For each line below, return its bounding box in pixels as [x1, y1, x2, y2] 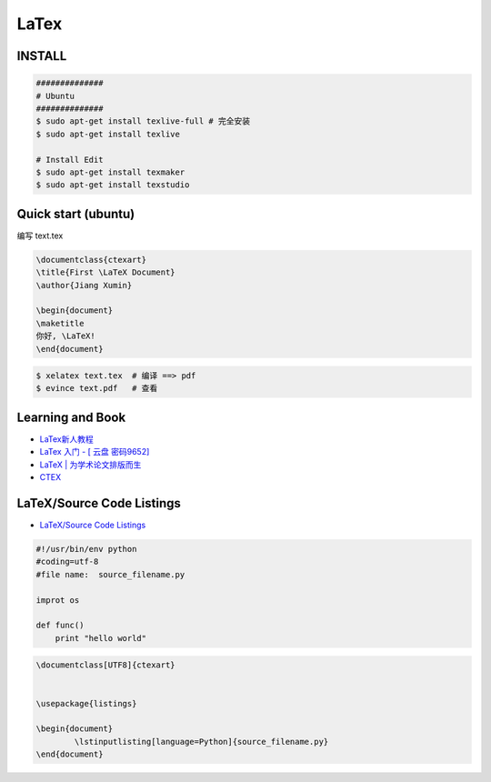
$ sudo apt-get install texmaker [35, 166, 185, 177]
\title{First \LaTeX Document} [35, 267, 176, 277]
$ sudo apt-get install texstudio [35, 180, 190, 190]
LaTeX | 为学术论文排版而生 [39, 459, 142, 470]
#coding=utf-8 [35, 556, 99, 567]
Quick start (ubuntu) [16, 206, 135, 222]
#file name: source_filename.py [35, 569, 185, 579]
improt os [35, 595, 80, 605]
